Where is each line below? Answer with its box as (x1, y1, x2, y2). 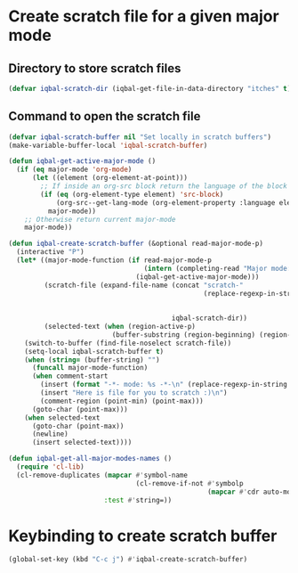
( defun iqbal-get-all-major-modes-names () (8, 454, 173, 463)
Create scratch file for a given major (8, 6, 279, 27)
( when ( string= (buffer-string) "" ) (24, 355, 161, 364)
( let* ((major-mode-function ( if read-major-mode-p (16, 256, 213, 265)
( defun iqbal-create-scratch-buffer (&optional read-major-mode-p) (8, 239, 264, 249)
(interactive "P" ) (16, 248, 85, 257)
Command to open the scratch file (8, 109, 201, 124)
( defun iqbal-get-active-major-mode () (8, 157, 157, 166)
